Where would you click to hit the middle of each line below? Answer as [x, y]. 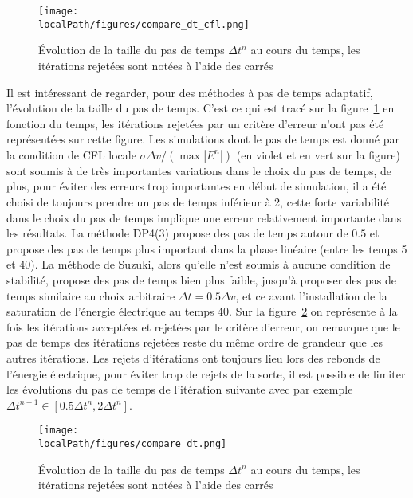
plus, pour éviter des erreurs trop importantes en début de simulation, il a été [197, 186]
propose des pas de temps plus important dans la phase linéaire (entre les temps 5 [207, 248]
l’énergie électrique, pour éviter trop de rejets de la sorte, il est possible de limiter [206, 373]
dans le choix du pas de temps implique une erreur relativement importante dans [204, 217]
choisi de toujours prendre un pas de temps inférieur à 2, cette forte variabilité [198, 202]
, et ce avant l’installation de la [311, 295]
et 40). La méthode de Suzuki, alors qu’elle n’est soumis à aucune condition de [199, 264]
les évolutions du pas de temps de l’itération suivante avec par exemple [180, 389]
